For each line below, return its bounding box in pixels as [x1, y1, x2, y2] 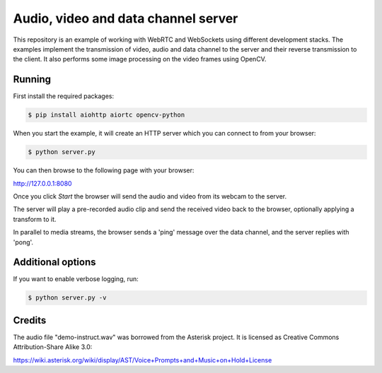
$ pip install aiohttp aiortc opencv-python [28, 111, 185, 119]
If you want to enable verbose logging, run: [13, 275, 139, 283]
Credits [13, 314, 47, 326]
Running [13, 73, 52, 85]
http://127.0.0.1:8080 [13, 179, 72, 187]
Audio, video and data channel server [13, 11, 238, 26]
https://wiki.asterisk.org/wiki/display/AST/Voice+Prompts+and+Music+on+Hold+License [13, 355, 272, 364]
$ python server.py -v [28, 294, 107, 302]
